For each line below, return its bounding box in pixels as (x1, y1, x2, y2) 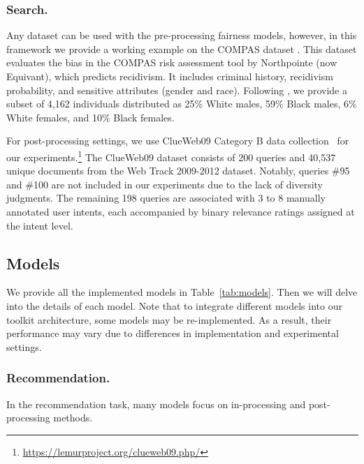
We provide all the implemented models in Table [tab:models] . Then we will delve (6, 285, 358, 299)
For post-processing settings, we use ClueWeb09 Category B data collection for (6, 133, 349, 148)
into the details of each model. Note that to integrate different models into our (6, 298, 342, 313)
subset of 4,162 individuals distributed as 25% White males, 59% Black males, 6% (6, 96, 357, 111)
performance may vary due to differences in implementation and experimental (6, 326, 339, 340)
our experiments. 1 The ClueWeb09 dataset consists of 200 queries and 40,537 (6, 147, 336, 164)
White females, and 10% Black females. (6, 110, 175, 124)
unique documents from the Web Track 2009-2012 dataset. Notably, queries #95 (6, 163, 350, 178)
